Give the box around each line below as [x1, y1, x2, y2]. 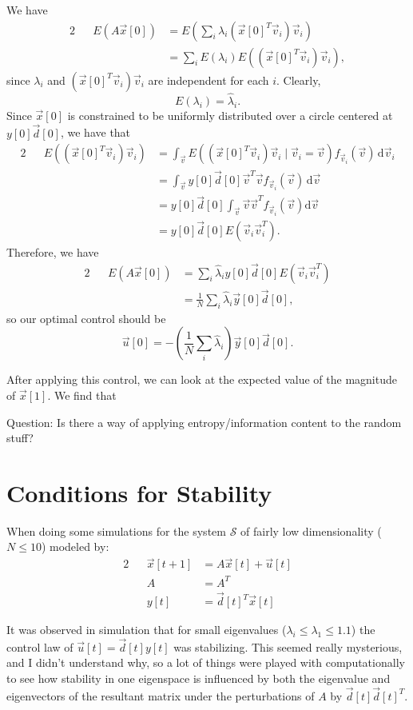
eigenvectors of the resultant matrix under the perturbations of [6, 687, 315, 704]
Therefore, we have [6, 243, 99, 260]
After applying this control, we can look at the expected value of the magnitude [6, 371, 397, 388]
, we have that [60, 124, 131, 141]
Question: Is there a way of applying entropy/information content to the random [6, 413, 402, 430]
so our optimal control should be [6, 309, 166, 326]
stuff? [6, 429, 34, 446]
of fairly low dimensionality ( [240, 522, 382, 539]
